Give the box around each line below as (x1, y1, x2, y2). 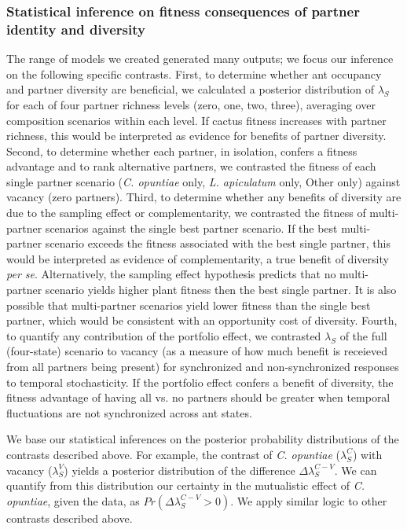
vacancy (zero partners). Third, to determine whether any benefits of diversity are (6, 189, 401, 205)
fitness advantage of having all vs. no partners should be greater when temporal (6, 389, 390, 406)
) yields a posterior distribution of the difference (64, 461, 295, 478)
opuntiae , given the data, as (6, 492, 140, 509)
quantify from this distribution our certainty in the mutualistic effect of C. (6, 477, 365, 494)
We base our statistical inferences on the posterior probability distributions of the (6, 431, 399, 447)
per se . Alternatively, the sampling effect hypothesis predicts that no (6, 266, 336, 282)
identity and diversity (6, 19, 145, 39)
